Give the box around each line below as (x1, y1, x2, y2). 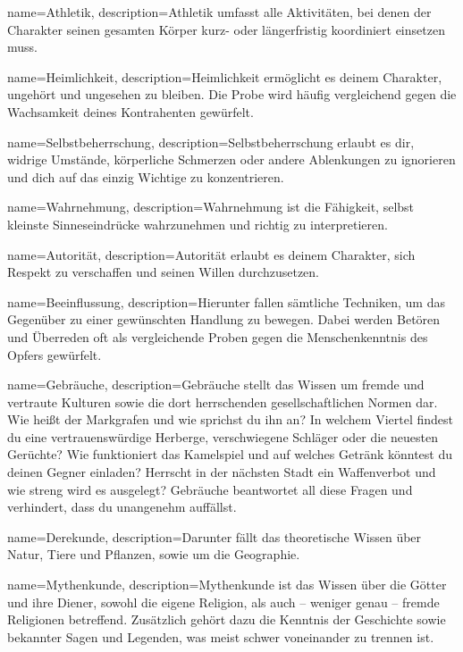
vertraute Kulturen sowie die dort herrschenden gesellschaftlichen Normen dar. (7, 392, 438, 411)
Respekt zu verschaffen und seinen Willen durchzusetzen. (7, 263, 320, 281)
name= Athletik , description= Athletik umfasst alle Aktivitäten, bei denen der (7, 3, 432, 21)
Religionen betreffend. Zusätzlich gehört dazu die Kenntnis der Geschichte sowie (7, 610, 446, 629)
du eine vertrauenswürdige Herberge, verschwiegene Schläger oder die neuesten (7, 427, 438, 446)
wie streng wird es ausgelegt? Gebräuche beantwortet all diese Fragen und (7, 480, 413, 498)
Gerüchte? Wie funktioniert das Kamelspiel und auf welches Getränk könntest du (7, 445, 453, 464)
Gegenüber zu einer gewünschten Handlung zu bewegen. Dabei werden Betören (7, 310, 441, 329)
